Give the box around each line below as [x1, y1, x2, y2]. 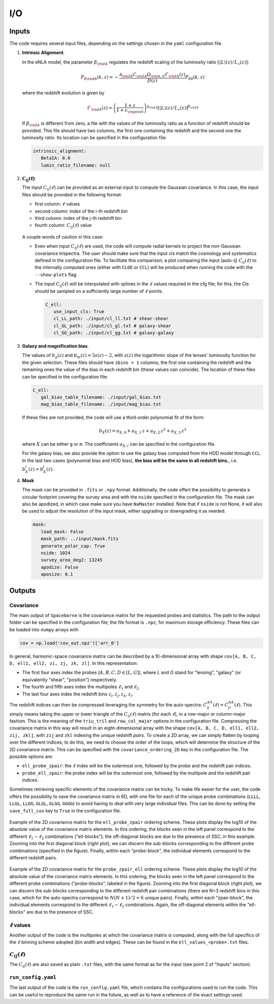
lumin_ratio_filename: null [41, 162, 111, 168]
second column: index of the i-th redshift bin [35, 208, 128, 214]
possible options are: [9, 753, 53, 759]
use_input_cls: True [53, 309, 105, 314]
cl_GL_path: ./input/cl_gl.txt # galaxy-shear [53, 323, 172, 328]
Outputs [9, 586, 36, 595]
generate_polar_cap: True [41, 543, 106, 549]
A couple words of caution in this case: [22, 233, 104, 240]
